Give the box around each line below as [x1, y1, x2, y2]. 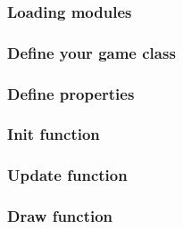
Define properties [7, 82, 135, 104]
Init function [7, 123, 100, 145]
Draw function [7, 205, 113, 227]
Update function [7, 164, 128, 186]
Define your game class [7, 41, 176, 63]
